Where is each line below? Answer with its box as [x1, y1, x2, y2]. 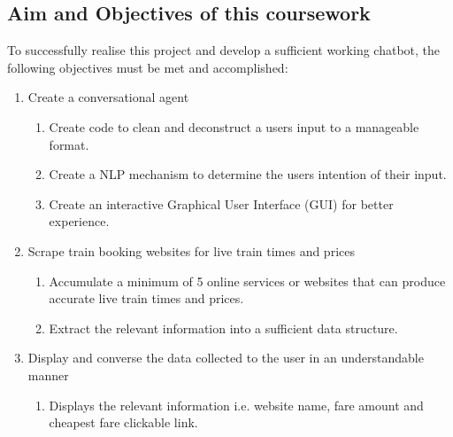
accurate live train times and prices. [49, 289, 244, 308]
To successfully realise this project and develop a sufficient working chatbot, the [7, 41, 441, 59]
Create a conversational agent [27, 88, 189, 106]
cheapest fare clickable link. [49, 413, 198, 432]
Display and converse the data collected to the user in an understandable [27, 348, 424, 367]
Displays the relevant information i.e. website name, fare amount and [49, 395, 424, 414]
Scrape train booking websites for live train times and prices [27, 241, 355, 260]
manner [27, 365, 69, 384]
